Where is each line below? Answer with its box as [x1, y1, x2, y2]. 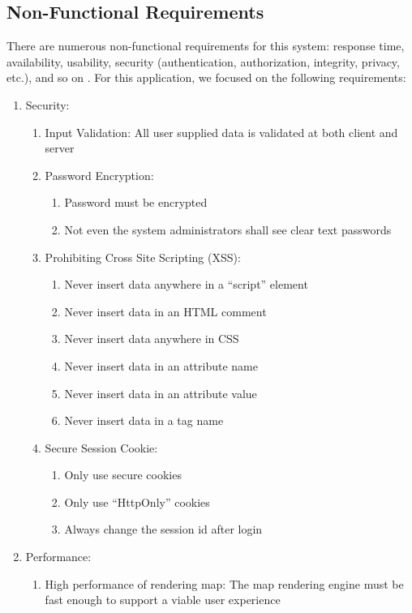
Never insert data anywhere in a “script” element [64, 276, 308, 293]
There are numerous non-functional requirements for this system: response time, [6, 37, 405, 54]
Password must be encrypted [64, 194, 208, 211]
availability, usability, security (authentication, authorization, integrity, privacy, [6, 53, 400, 70]
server [45, 139, 75, 156]
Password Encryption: [45, 166, 154, 183]
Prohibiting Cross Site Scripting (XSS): [45, 248, 241, 265]
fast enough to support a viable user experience [45, 591, 281, 608]
